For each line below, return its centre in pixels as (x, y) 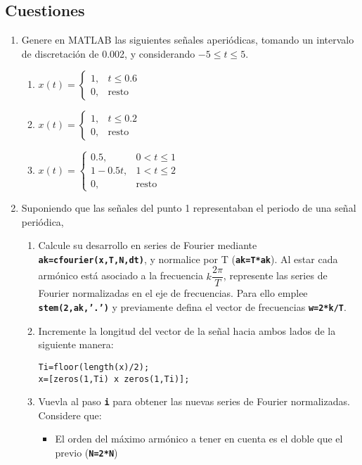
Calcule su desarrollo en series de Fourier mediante (148, 245)
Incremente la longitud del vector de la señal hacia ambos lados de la (187, 330)
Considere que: (70, 415)
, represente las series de (275, 275)
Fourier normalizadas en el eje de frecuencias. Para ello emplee (173, 293)
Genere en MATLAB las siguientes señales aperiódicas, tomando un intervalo (188, 40)
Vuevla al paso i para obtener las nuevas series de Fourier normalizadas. (194, 401)
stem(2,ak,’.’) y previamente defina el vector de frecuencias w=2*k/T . (192, 307)
